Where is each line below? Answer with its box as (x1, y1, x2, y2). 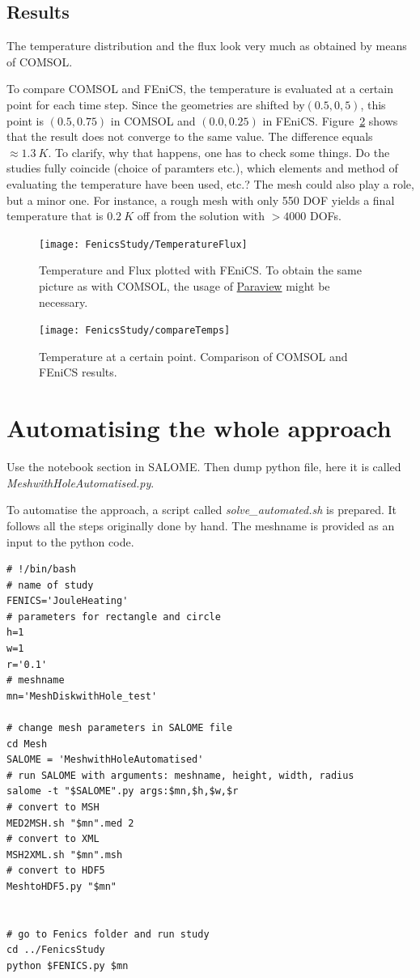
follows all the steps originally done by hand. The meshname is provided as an (6, 517, 395, 534)
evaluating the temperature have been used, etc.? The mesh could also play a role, (6, 175, 414, 192)
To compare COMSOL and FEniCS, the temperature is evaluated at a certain (6, 80, 393, 97)
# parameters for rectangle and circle (6, 610, 221, 623)
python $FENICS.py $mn (6, 959, 129, 972)
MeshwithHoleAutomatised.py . (6, 474, 155, 491)
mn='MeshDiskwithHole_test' (6, 690, 158, 702)
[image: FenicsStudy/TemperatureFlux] (39, 238, 248, 250)
